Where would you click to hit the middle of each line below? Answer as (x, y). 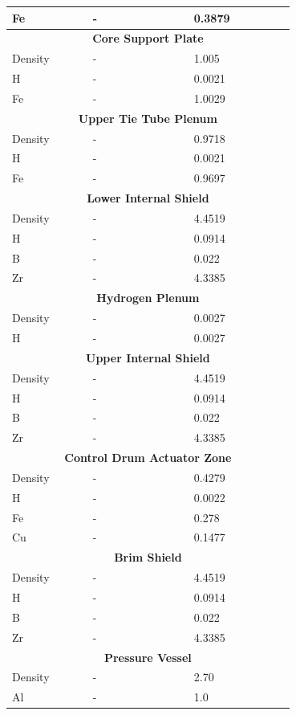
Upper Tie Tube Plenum (148, 118)
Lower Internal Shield (148, 198)
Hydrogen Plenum (148, 298)
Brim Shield (148, 557)
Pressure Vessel (148, 657)
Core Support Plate (148, 38)
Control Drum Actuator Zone (148, 458)
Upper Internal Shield (148, 357)
